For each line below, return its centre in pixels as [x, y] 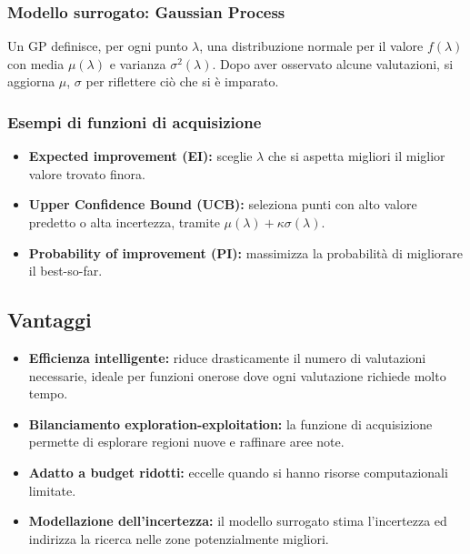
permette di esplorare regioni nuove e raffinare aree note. [186, 442]
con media [36, 63]
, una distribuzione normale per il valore [311, 46]
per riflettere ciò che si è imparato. [182, 81]
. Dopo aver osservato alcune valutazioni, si [333, 63]
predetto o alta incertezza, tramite [124, 222]
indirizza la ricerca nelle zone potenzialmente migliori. [179, 538]
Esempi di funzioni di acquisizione [135, 121]
